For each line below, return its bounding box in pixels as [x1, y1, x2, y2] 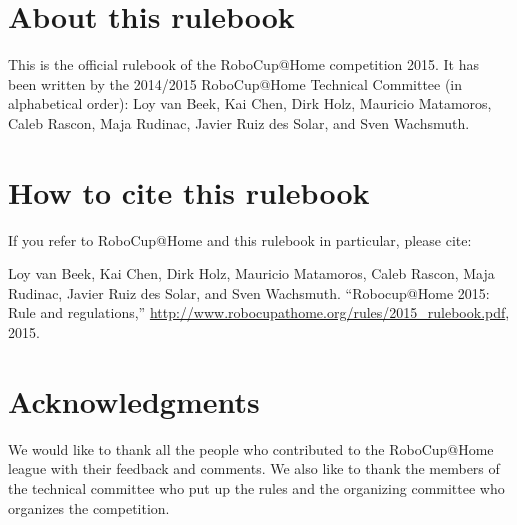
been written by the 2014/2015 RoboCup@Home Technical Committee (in [8, 73, 463, 94]
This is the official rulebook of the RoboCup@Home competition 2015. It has [8, 54, 480, 75]
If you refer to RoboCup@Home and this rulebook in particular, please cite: [8, 229, 472, 250]
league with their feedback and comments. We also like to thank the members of [8, 458, 500, 479]
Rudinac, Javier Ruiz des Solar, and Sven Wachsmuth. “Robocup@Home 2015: [8, 282, 490, 303]
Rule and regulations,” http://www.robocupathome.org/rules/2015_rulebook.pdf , [8, 302, 510, 323]
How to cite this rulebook [8, 171, 370, 212]
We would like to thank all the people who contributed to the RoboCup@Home [8, 438, 494, 459]
